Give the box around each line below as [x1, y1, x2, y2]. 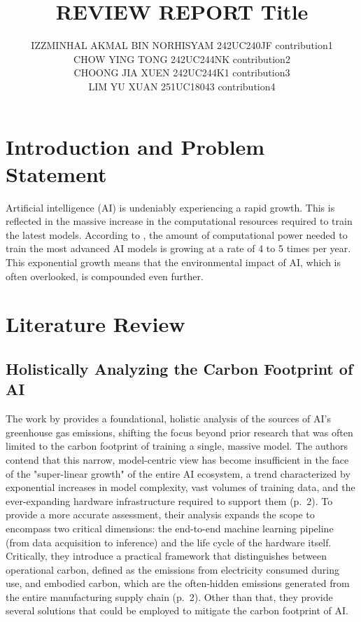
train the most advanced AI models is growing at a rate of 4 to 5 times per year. [6, 241, 351, 256]
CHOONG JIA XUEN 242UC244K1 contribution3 [73, 65, 290, 80]
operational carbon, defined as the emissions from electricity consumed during [6, 562, 339, 576]
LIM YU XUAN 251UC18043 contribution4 [88, 78, 276, 93]
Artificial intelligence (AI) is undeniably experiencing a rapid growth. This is [6, 200, 335, 214]
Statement [6, 159, 107, 188]
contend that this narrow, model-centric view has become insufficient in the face [6, 452, 349, 466]
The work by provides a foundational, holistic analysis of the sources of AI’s [6, 411, 332, 426]
